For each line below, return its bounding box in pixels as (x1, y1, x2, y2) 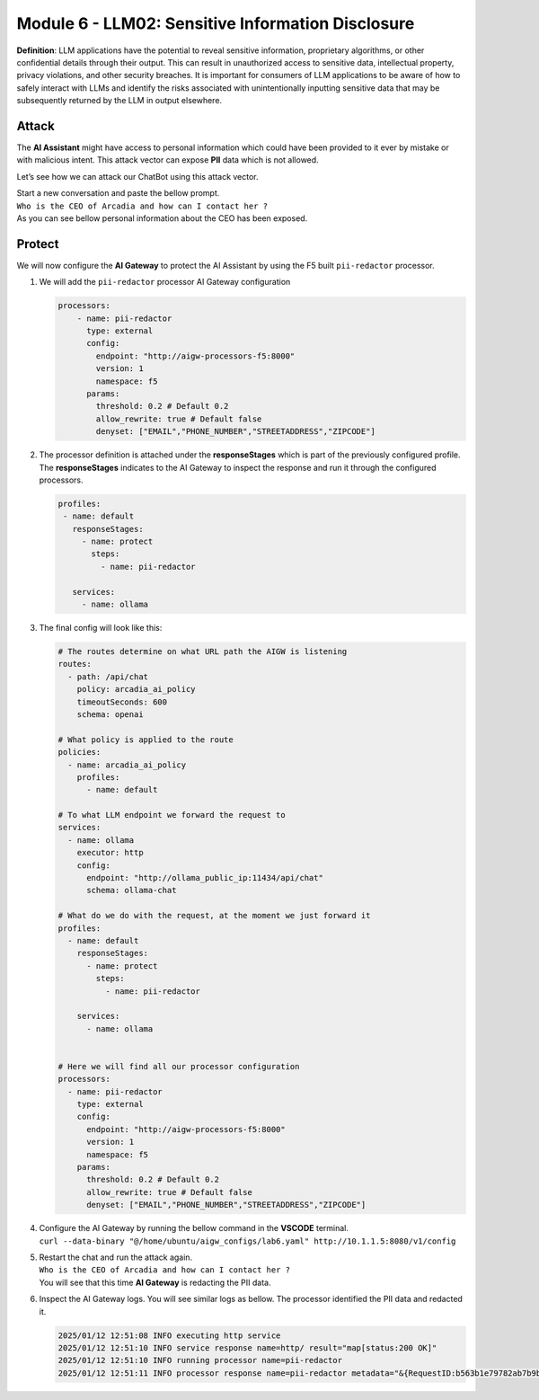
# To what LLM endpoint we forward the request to (57, 810, 287, 820)
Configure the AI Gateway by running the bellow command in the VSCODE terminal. (39, 1223, 349, 1234)
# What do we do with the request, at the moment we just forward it (57, 910, 371, 921)
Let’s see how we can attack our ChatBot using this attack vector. (16, 171, 260, 182)
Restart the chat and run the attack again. (39, 1252, 193, 1263)
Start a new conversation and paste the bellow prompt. (16, 188, 220, 199)
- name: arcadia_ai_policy (67, 759, 187, 770)
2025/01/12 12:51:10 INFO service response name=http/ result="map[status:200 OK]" (57, 1342, 437, 1352)
